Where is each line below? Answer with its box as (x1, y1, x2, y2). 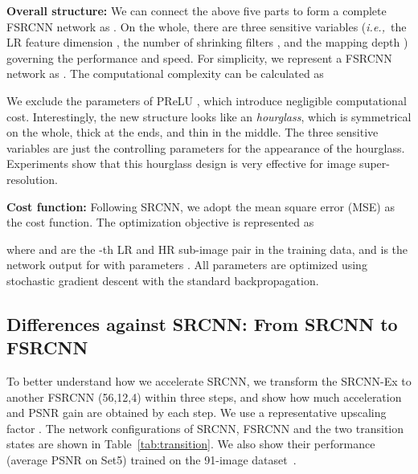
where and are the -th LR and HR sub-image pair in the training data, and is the (6, 240, 408, 257)
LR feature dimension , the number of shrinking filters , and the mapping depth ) (6, 34, 408, 51)
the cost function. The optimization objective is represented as (6, 214, 314, 231)
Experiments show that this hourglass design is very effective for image (6, 155, 356, 172)
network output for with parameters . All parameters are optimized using (6, 256, 367, 273)
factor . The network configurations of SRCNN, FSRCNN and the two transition (6, 419, 404, 436)
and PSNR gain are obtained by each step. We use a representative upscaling (6, 404, 387, 421)
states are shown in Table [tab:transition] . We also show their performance (6, 435, 375, 452)
